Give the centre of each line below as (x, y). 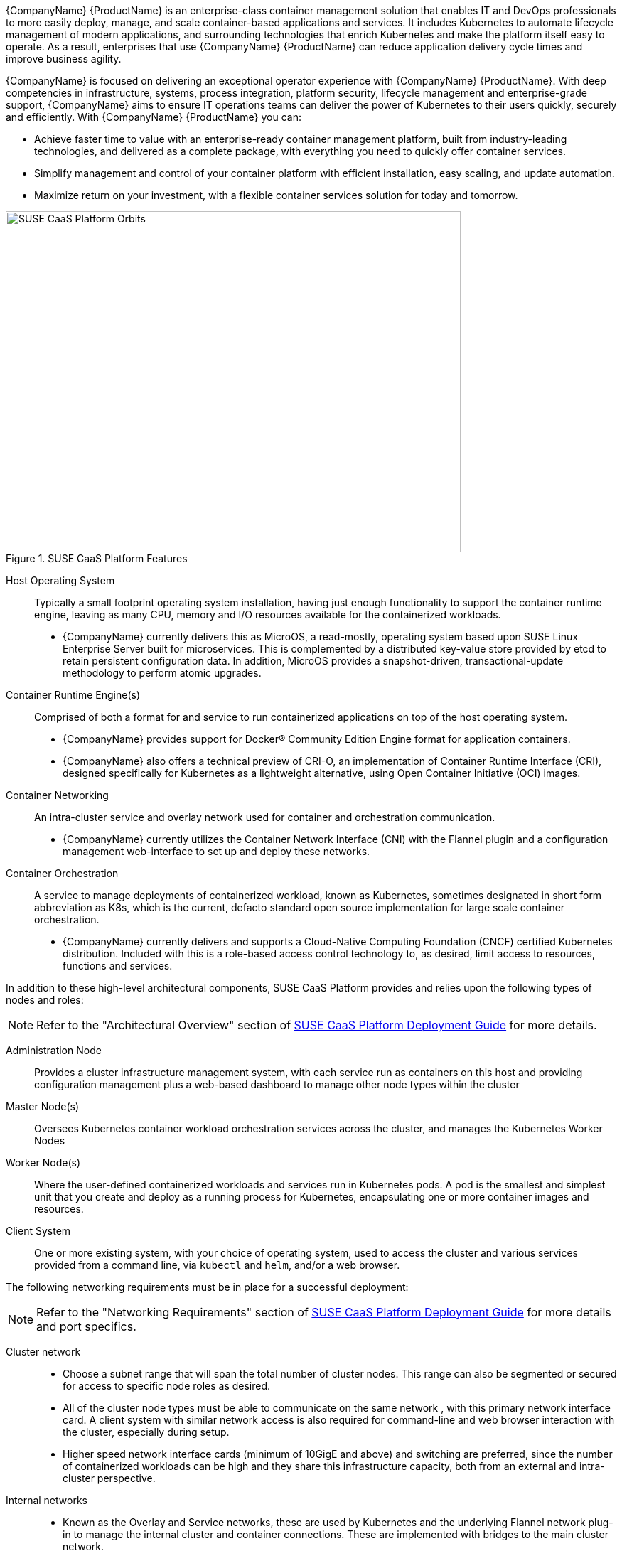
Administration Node (54, 1050)
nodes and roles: (45, 1000)
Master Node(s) (42, 1106)
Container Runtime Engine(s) (73, 695)
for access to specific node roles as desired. (167, 1386)
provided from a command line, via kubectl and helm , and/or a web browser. (217, 1265)
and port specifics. (86, 1326)
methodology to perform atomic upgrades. (162, 673)
